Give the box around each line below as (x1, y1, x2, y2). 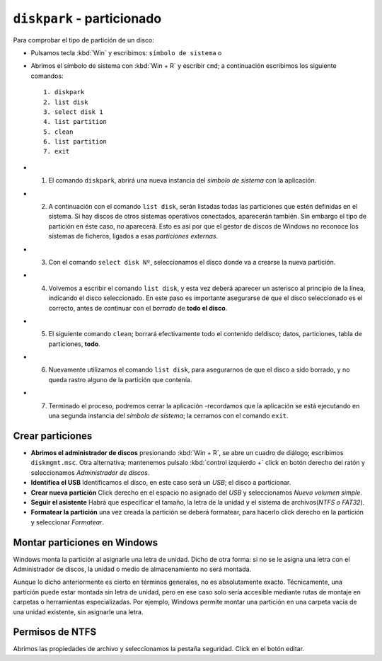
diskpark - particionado (13, 11, 162, 26)
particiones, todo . (48, 340, 100, 348)
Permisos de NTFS (13, 626, 97, 638)
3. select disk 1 (43, 108, 103, 116)
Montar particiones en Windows (13, 536, 158, 548)
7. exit (43, 147, 70, 156)
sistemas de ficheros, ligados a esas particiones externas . (48, 232, 219, 241)
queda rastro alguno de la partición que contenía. (48, 375, 192, 384)
